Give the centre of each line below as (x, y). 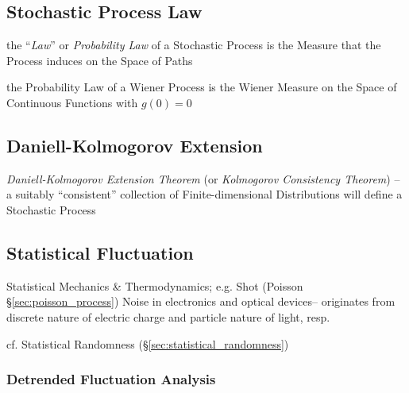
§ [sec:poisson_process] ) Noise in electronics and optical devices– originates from (201, 301)
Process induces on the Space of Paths (100, 60)
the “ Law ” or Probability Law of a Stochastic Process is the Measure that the (194, 45)
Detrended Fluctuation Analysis (111, 379)
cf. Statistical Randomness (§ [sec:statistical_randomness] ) (148, 343)
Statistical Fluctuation (100, 252)
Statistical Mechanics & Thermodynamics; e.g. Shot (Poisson (155, 285)
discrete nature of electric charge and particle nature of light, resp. (168, 316)
